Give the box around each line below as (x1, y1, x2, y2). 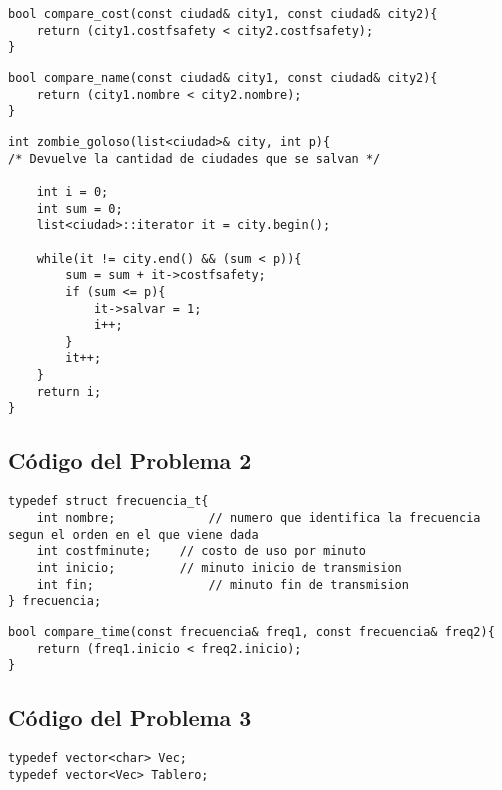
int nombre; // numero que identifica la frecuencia (36, 510, 481, 525)
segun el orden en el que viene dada (8, 527, 259, 542)
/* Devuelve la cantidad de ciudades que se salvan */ (8, 151, 381, 166)
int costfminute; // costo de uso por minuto (36, 544, 366, 559)
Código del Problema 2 (8, 445, 252, 476)
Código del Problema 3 (8, 702, 252, 733)
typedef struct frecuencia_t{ (8, 494, 209, 509)
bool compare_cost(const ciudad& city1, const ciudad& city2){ (8, 7, 438, 21)
